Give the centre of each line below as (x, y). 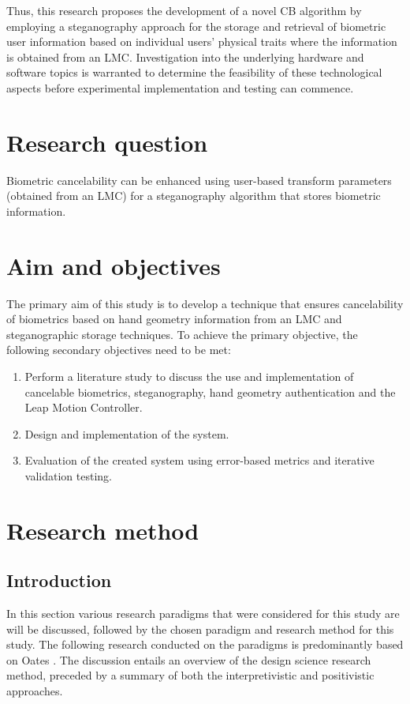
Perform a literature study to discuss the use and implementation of (189, 376)
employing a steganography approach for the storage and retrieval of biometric (196, 26)
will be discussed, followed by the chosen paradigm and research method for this (200, 629)
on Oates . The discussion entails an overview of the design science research (189, 659)
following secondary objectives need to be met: (119, 350)
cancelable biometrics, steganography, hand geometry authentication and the (210, 392)
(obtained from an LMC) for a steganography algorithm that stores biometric (194, 196)
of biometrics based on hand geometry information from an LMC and (174, 319)
